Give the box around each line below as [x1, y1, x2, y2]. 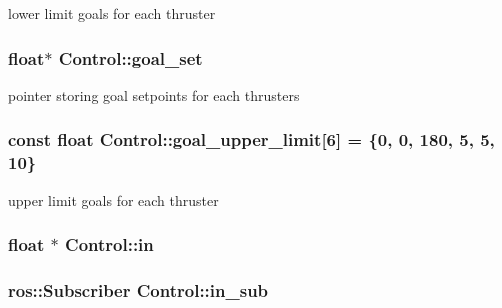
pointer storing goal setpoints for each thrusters [8, 84, 300, 105]
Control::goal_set [58, 45, 203, 70]
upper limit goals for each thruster [8, 189, 219, 210]
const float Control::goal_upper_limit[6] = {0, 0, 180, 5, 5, [8, 127, 495, 152]
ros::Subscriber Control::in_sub [8, 277, 269, 302]
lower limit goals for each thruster [8, 3, 216, 23]
